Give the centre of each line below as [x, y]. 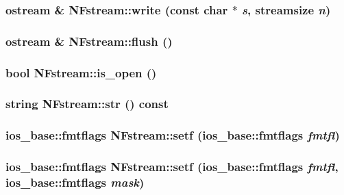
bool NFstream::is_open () [81, 72]
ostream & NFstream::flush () [89, 41]
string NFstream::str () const [87, 104]
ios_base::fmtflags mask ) [75, 182]
